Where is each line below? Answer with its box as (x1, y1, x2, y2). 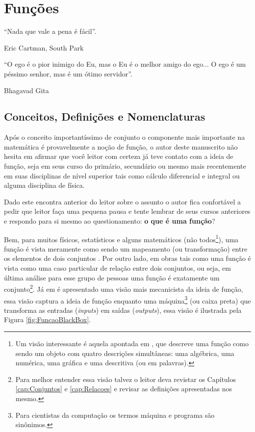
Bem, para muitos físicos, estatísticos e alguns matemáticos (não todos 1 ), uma (4, 232, 239, 244)
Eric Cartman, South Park (4, 42, 84, 52)
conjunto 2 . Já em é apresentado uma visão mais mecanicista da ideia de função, (4, 282, 243, 294)
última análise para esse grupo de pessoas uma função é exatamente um (4, 272, 220, 282)
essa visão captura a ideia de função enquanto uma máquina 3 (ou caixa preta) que (4, 294, 251, 305)
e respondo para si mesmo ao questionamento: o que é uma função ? (4, 216, 215, 226)
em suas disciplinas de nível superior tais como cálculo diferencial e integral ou (4, 170, 240, 180)
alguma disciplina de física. (4, 180, 85, 190)
